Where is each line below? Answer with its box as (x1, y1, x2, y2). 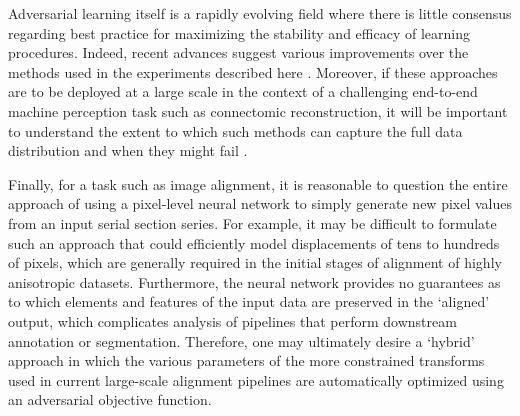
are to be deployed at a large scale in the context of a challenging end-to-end (8, 81, 478, 102)
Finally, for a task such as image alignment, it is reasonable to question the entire (8, 173, 508, 194)
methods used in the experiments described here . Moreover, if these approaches (8, 61, 498, 82)
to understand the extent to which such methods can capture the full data (8, 120, 463, 141)
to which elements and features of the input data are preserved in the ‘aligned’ (8, 291, 490, 312)
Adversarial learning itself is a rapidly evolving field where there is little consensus (8, 3, 512, 23)
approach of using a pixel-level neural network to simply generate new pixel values (8, 193, 512, 214)
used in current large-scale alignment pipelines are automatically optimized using (8, 369, 504, 390)
